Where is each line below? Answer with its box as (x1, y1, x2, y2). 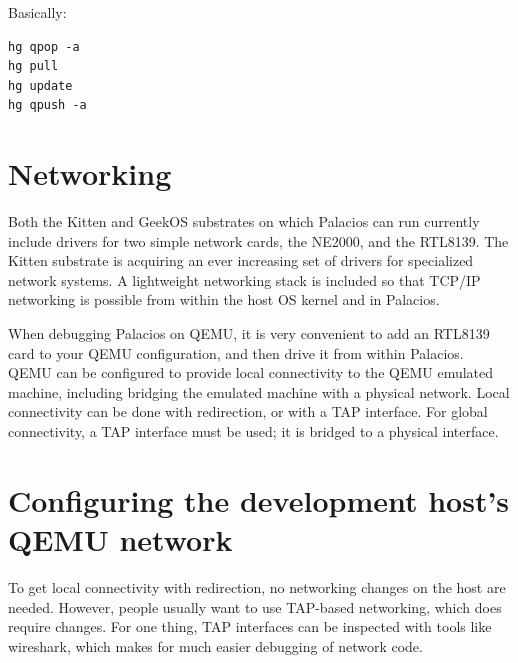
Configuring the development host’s (8, 479, 510, 520)
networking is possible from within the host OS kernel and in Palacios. (8, 289, 440, 310)
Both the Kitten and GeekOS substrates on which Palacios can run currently (8, 211, 480, 232)
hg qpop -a (8, 39, 80, 54)
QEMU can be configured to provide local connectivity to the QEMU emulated (8, 362, 494, 383)
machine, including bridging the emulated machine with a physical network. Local (8, 381, 510, 402)
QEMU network (8, 519, 233, 559)
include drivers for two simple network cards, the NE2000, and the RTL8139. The (8, 230, 509, 251)
